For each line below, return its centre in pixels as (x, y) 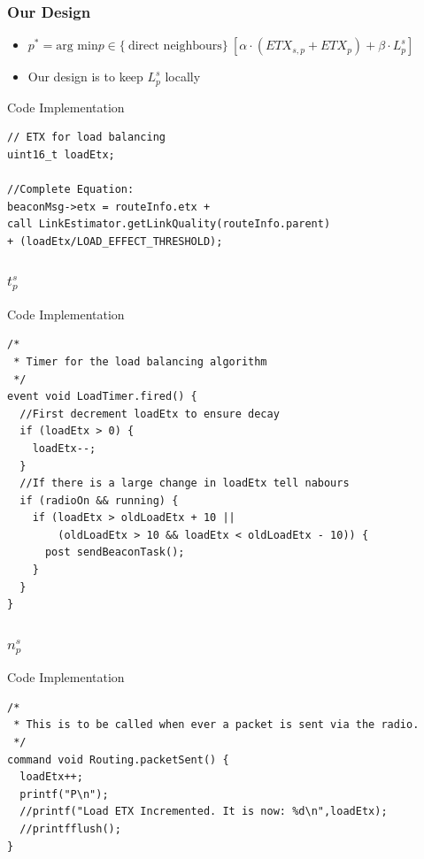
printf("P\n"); (64, 794)
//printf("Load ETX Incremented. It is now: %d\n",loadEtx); (204, 812)
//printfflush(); (70, 828)
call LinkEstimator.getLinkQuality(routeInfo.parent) (169, 224)
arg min (77, 46)
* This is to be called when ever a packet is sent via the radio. (216, 725)
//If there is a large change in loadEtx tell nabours (185, 483)
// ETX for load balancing (86, 138)
